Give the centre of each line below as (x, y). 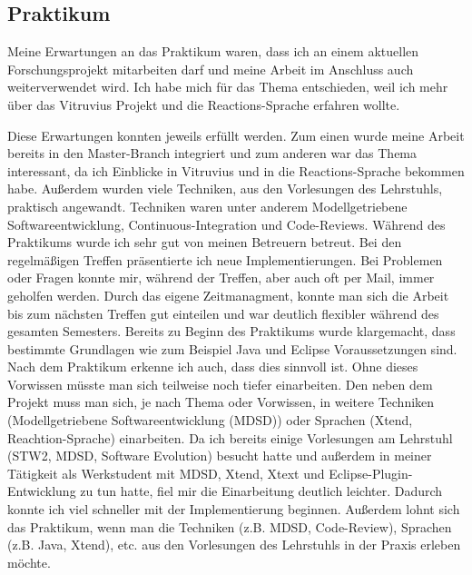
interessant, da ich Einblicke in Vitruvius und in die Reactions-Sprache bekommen (236, 170)
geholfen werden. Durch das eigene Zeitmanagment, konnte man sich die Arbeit (228, 295)
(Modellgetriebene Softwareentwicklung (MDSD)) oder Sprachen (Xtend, (210, 420)
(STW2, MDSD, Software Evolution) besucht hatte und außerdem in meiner (220, 456)
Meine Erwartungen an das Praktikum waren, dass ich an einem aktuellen (213, 51)
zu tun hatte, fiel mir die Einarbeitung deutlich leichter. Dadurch (261, 491)
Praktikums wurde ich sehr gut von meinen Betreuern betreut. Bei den (205, 242)
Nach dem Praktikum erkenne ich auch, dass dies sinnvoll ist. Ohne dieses (213, 367)
